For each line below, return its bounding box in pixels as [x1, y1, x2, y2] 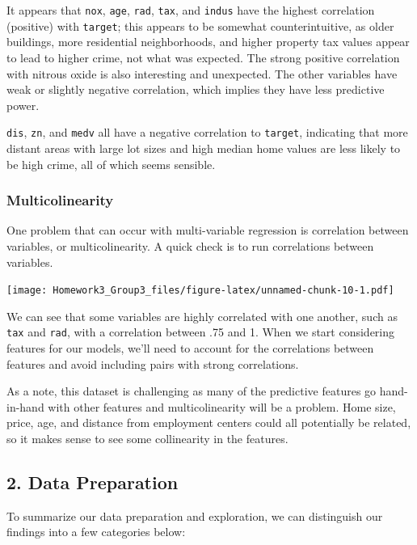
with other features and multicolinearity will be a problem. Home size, [48, 398, 396, 415]
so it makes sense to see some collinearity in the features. [6, 430, 289, 446]
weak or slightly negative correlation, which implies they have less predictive [6, 81, 385, 98]
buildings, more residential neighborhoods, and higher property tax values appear [6, 33, 410, 50]
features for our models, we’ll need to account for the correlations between [6, 340, 374, 357]
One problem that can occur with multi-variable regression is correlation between [6, 222, 409, 239]
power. [6, 96, 40, 113]
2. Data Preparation [6, 469, 179, 494]
